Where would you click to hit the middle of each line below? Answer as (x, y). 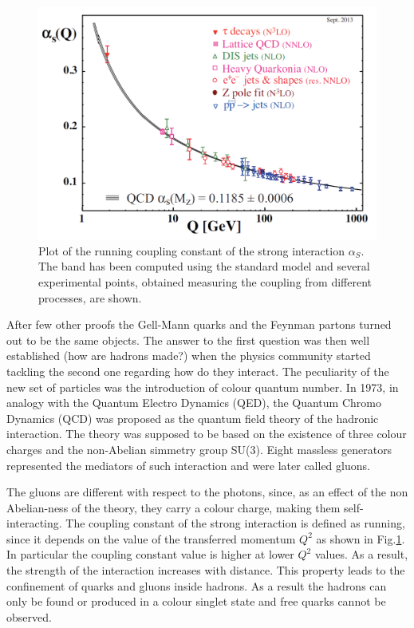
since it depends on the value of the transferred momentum (151, 538)
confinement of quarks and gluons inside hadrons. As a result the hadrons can (197, 585)
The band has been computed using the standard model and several (204, 266)
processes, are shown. (90, 297)
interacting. (34, 523)
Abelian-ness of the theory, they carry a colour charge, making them (173, 507)
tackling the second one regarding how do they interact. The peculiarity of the (198, 371)
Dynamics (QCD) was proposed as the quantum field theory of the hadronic (193, 418)
